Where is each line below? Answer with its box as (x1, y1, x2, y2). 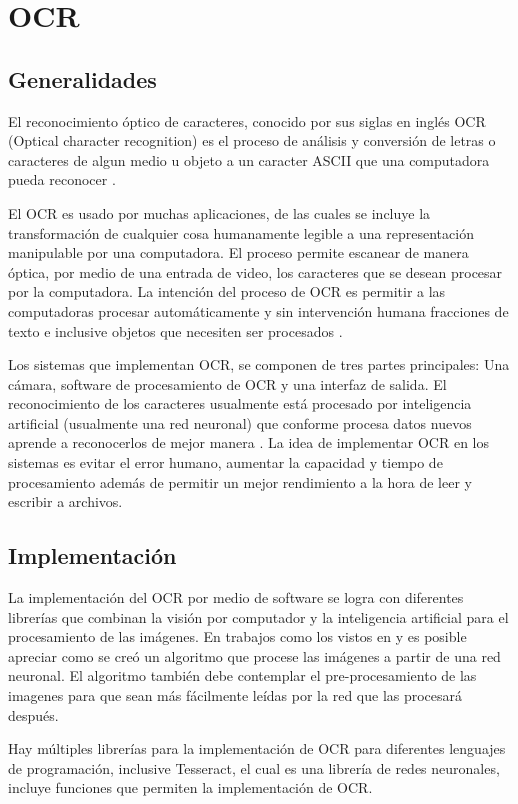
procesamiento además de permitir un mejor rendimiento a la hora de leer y (8, 471, 472, 492)
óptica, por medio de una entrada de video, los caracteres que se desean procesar (8, 261, 503, 282)
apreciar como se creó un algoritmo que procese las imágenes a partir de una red (8, 645, 501, 666)
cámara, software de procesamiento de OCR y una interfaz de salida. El (8, 373, 447, 394)
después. (8, 704, 59, 725)
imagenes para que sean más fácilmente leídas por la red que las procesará (8, 685, 463, 706)
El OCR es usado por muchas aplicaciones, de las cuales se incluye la (8, 202, 431, 223)
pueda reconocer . (8, 169, 116, 190)
